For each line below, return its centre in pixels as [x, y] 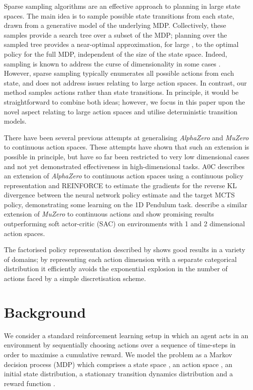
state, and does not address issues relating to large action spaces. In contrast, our [126, 82]
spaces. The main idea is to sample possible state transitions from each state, [119, 15]
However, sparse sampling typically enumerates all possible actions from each [119, 73]
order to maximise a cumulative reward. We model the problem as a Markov [118, 354]
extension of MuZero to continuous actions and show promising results [109, 214]
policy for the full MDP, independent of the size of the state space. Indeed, [116, 54]
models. [15, 121]
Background [45, 312]
